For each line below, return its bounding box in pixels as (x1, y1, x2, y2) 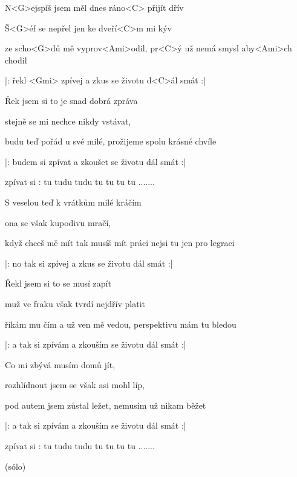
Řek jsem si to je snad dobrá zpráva (5, 94, 138, 106)
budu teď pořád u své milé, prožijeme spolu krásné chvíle (5, 135, 217, 148)
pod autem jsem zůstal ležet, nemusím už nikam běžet (5, 398, 206, 411)
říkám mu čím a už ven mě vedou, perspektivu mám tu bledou (5, 317, 237, 330)
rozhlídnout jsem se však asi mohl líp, (5, 378, 145, 391)
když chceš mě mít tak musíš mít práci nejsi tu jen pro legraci (5, 236, 235, 249)
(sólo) (5, 459, 26, 472)
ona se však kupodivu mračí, (5, 216, 111, 229)
